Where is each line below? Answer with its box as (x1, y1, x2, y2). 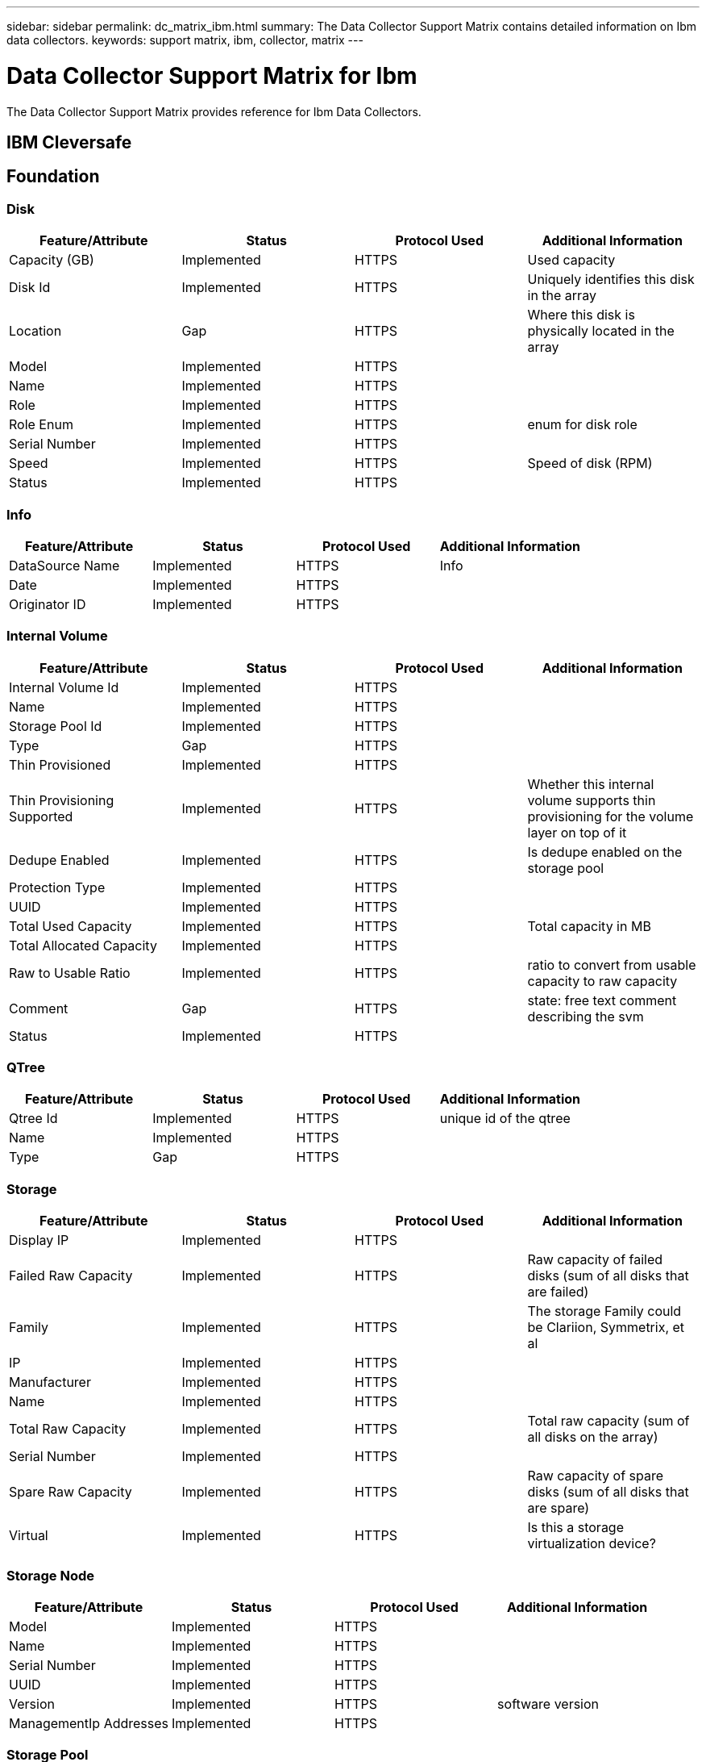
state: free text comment (527, 992, 677, 1008)
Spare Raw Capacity (9, 1484, 132, 1501)
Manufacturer (9, 1374, 91, 1391)
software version (497, 1695, 600, 1712)
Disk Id (9, 279, 51, 296)
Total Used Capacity (9, 917, 132, 934)
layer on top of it (527, 824, 627, 841)
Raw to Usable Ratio (9, 964, 131, 981)
